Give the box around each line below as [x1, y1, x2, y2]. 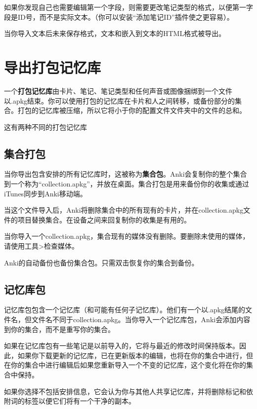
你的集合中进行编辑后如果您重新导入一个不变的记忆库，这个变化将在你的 [10, 360, 246, 370]
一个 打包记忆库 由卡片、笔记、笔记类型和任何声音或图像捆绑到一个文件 [4, 85, 232, 96]
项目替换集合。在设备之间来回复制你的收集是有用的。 [17, 214, 191, 224]
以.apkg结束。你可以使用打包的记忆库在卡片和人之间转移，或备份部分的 [4, 95, 235, 106]
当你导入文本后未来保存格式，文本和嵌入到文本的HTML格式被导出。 [4, 28, 226, 38]
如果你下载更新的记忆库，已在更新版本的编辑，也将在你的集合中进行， [17, 350, 246, 360]
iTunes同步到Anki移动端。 [4, 188, 87, 198]
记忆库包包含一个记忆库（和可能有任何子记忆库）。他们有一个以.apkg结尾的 [4, 304, 246, 315]
